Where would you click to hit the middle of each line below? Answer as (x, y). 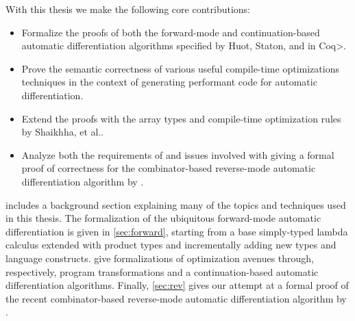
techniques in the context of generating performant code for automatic (169, 82)
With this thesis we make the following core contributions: (128, 9)
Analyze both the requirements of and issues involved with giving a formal (178, 154)
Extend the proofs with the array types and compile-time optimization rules (181, 118)
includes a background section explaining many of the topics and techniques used (176, 204)
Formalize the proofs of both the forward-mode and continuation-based (171, 32)
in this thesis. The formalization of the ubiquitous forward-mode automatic (163, 218)
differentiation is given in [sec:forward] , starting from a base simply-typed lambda (177, 231)
